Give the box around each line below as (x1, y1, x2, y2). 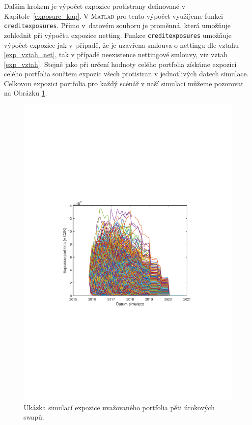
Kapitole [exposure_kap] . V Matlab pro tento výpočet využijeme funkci (4, 10, 223, 21)
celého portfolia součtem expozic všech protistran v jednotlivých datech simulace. (4, 68, 249, 79)
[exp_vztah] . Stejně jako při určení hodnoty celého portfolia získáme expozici (4, 59, 237, 69)
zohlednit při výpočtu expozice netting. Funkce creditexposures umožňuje (4, 30, 232, 40)
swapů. (24, 412, 44, 422)
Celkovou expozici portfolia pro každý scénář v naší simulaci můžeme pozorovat (4, 78, 244, 88)
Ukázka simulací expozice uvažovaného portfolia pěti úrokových (24, 402, 215, 412)
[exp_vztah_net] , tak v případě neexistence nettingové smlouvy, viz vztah (4, 49, 227, 60)
